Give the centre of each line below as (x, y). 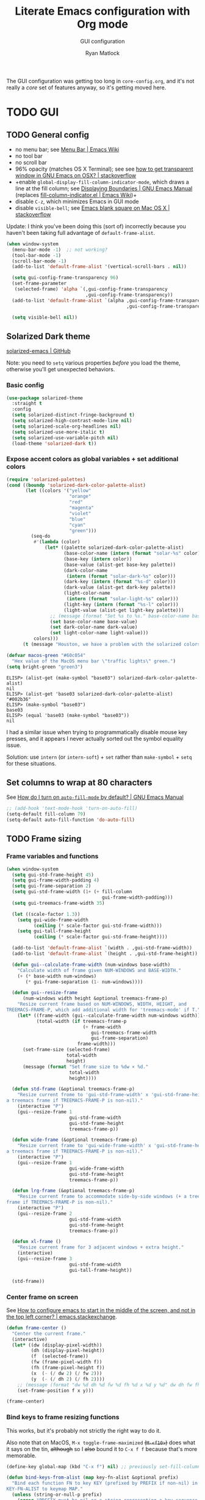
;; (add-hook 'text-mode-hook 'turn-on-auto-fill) (72, 809)
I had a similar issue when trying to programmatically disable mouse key (97, 732)
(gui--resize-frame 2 (45, 1213)
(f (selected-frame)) (59, 1356)
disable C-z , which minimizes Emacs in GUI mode (77, 201)
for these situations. (31, 763)
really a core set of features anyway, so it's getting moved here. (86, 87)
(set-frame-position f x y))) (56, 1390)
